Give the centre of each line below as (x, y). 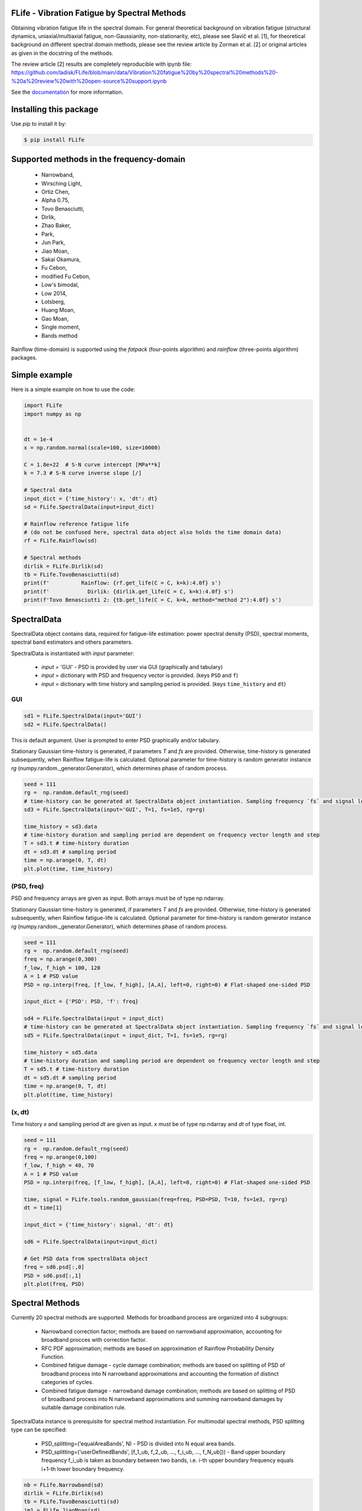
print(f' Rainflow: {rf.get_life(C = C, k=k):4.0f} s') (122, 583)
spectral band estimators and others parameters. (72, 642)
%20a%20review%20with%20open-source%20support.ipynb (89, 81)
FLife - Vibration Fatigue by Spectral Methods (99, 13)
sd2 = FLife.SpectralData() (65, 724)
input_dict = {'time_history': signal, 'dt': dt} (99, 1225)
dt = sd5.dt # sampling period (70, 1078)
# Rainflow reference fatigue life (76, 524)
